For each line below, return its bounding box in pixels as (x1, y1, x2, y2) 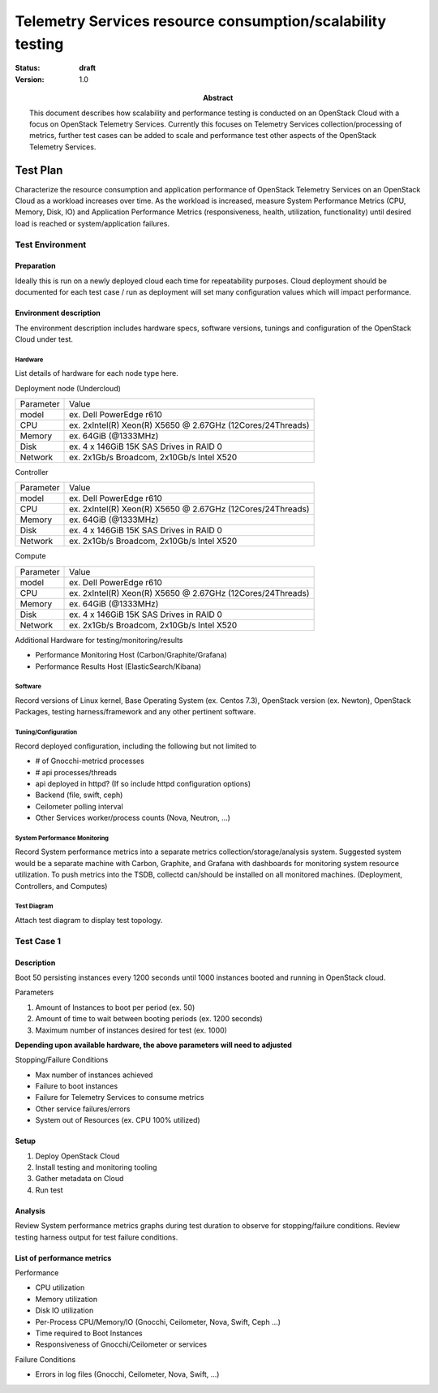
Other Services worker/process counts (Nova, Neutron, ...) (35, 813, 231, 823)
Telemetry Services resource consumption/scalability (15, 12, 387, 30)
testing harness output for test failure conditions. (15, 1232, 178, 1242)
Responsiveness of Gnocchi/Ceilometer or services (35, 1339, 207, 1349)
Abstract (203, 93, 234, 103)
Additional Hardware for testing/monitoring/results (15, 635, 183, 645)
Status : (15, 63, 41, 73)
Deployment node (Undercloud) (15, 383, 122, 393)
